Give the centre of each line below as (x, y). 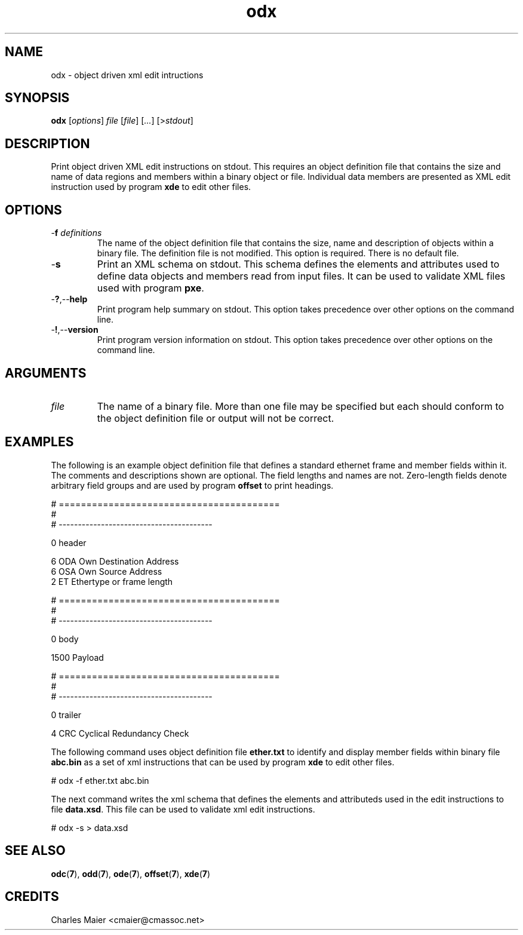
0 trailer (66, 715)
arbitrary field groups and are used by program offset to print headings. (192, 485)
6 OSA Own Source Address (107, 571)
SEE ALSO (35, 851)
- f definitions (76, 233)
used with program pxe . (150, 288)
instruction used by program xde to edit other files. (151, 187)
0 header (69, 542)
